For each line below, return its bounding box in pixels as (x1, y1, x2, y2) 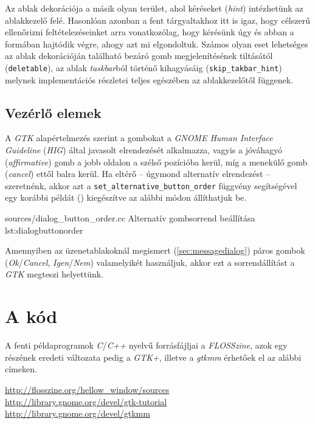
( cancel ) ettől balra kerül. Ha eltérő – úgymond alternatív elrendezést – (5, 167, 271, 180)
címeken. (5, 363, 37, 375)
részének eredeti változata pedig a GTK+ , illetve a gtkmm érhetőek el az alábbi (5, 350, 302, 363)
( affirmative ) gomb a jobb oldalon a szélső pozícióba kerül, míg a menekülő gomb (5, 155, 308, 168)
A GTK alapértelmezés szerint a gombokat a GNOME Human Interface (5, 131, 273, 144)
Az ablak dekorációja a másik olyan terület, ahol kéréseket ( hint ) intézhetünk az (5, 2, 303, 14)
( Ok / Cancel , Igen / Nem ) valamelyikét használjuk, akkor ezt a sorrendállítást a (5, 255, 295, 268)
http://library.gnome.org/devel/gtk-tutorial (5, 395, 167, 408)
